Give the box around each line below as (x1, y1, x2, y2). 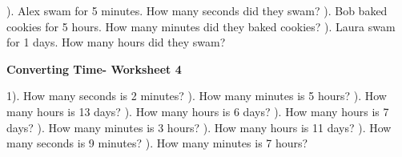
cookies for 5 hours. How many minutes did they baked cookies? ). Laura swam (6, 18, 396, 34)
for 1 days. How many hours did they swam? (6, 34, 226, 50)
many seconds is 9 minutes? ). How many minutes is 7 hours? (6, 135, 308, 151)
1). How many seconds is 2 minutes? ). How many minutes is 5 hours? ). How (6, 87, 387, 104)
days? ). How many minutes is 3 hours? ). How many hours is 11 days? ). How (6, 119, 392, 135)
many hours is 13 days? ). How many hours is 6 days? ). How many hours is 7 (6, 103, 389, 119)
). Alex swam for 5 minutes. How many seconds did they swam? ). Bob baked (6, 2, 388, 18)
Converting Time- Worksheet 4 (6, 60, 182, 77)
